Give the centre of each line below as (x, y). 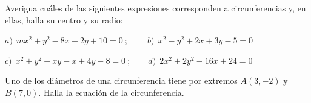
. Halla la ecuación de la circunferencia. (111, 92)
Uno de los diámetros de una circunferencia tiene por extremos (121, 80)
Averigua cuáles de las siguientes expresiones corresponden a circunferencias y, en (155, 8)
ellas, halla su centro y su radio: (64, 20)
